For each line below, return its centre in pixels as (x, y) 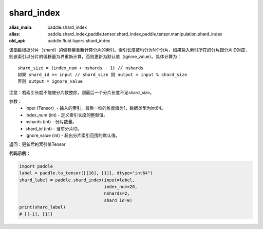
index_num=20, (121, 187)
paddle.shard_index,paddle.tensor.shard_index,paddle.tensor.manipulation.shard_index (135, 34)
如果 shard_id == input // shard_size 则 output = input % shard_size (103, 75)
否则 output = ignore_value (50, 81)
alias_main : (21, 27)
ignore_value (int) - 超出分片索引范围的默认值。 (73, 135)
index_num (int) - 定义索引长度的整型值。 (67, 115)
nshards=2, (117, 193)
